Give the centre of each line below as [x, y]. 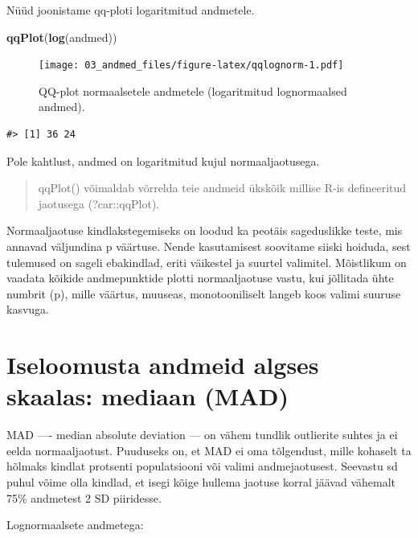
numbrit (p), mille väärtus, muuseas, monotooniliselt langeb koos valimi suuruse [204, 293]
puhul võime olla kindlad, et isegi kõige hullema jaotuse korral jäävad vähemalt [201, 482]
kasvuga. [28, 309]
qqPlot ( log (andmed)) [62, 37]
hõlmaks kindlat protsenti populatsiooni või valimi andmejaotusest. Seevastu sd [202, 466]
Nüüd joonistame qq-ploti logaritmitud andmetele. [131, 10]
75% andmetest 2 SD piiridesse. [84, 497]
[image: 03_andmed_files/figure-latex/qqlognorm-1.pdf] [191, 66]
